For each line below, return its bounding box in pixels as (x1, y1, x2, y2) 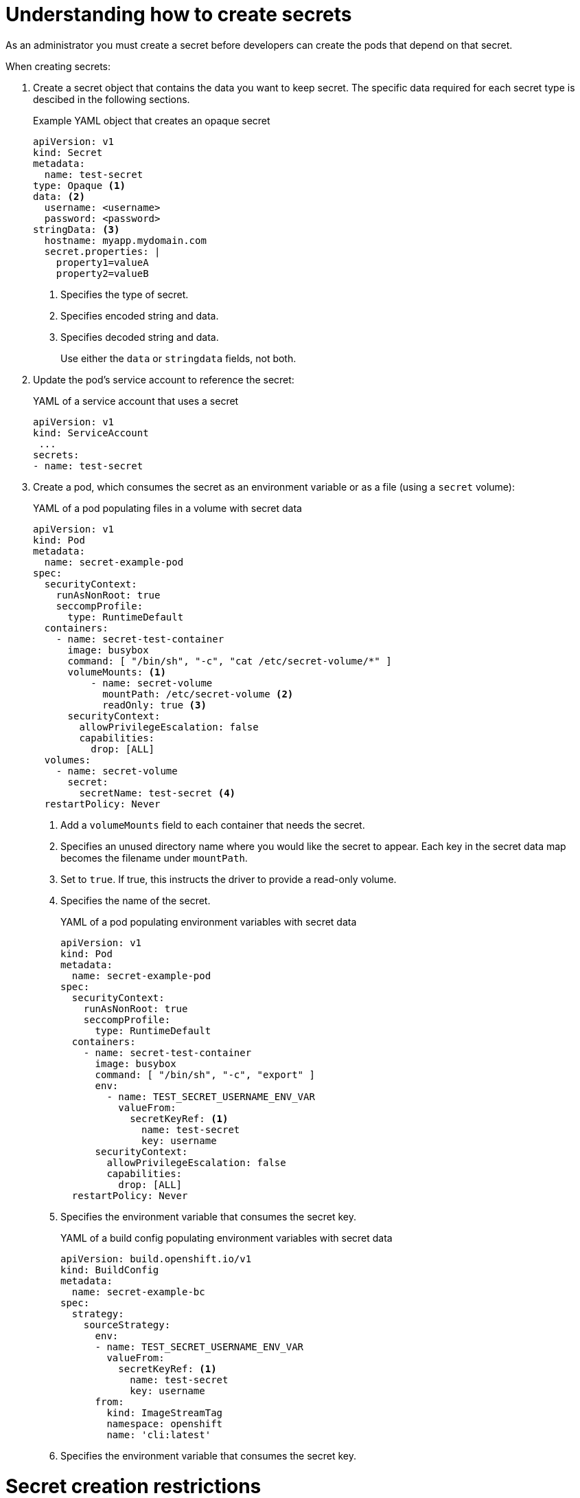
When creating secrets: (5, 60, 111, 72)
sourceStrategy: (83, 1319, 171, 1330)
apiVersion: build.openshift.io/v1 (60, 1253, 252, 1264)
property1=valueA (56, 256, 149, 268)
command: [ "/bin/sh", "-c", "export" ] (95, 1069, 315, 1080)
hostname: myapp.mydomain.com (44, 234, 207, 246)
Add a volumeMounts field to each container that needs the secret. (60, 818, 365, 831)
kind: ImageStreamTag (106, 1407, 223, 1418)
